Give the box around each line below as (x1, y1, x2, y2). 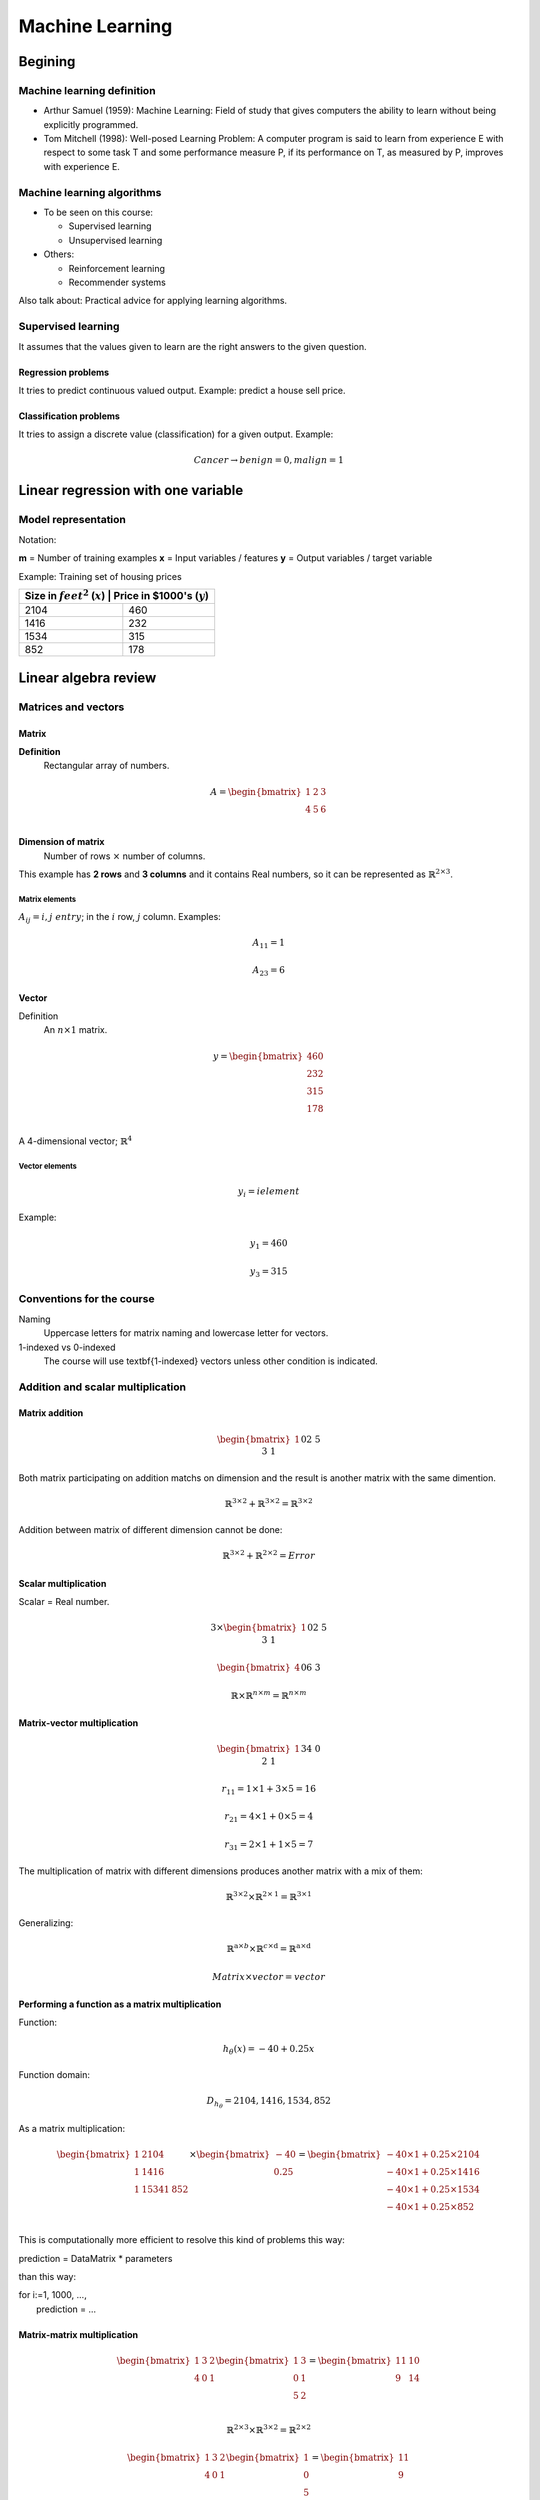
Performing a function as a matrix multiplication (18, 1998, 222, 2010)
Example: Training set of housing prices (18, 570, 182, 582)
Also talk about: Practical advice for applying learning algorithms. (18, 295, 288, 307)
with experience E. (43, 160, 120, 172)
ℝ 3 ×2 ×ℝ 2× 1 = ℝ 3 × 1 (225, 1890, 312, 1902)
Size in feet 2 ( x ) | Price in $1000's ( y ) (24, 587, 209, 602)
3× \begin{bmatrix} (210, 1622, 298, 1634)
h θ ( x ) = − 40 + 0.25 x (222, 2043, 315, 2057)
